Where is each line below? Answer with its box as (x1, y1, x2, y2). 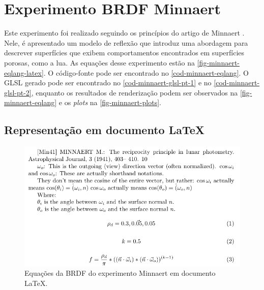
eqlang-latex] (4, 67, 44, 78)
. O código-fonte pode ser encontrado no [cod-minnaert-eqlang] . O (43, 67, 249, 78)
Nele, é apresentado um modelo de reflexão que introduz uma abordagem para (4, 37, 248, 48)
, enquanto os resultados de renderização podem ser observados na (31, 87, 238, 98)
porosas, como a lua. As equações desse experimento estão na (4, 57, 195, 68)
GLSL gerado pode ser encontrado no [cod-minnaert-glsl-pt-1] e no (4, 77, 212, 88)
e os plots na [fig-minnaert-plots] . (58, 97, 161, 108)
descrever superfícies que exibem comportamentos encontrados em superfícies (4, 47, 245, 58)
